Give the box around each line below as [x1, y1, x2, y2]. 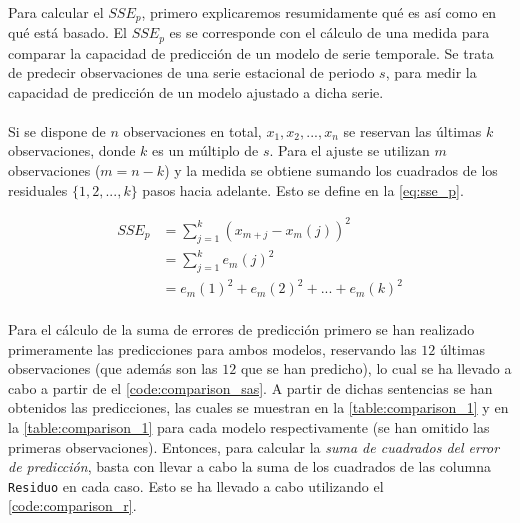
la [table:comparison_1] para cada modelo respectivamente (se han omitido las [8, 417, 490, 437]
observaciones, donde [8, 140, 136, 161]
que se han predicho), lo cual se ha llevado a [240, 358, 512, 379]
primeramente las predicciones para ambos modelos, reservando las [8, 338, 417, 359]
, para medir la [385, 62, 477, 83]
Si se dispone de [8, 120, 106, 141]
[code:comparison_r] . [8, 495, 137, 516]
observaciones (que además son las [8, 358, 218, 379]
